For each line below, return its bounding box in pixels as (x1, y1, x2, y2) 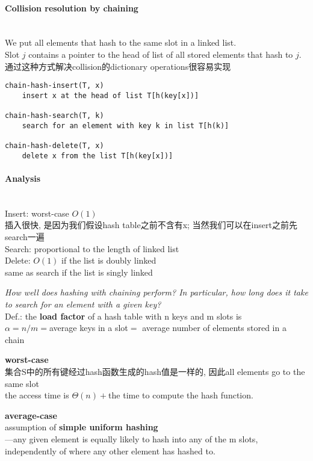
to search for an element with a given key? (5, 297, 161, 310)
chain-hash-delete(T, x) (5, 141, 104, 150)
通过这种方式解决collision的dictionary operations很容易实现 (5, 60, 231, 72)
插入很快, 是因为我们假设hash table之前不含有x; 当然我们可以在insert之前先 (5, 218, 297, 231)
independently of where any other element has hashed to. (5, 444, 215, 457)
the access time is (5, 389, 69, 401)
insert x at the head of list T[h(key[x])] (22, 91, 199, 100)
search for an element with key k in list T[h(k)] (22, 121, 229, 130)
